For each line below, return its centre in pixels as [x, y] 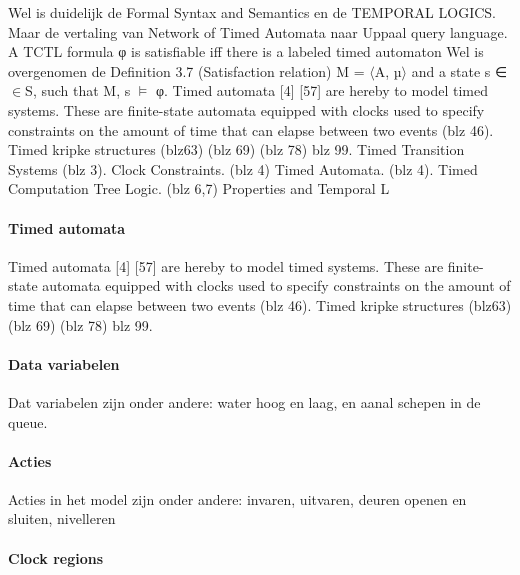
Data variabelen [64, 363]
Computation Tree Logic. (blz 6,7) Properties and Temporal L [199, 188]
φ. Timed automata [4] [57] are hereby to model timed [321, 90]
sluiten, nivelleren [62, 518]
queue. [28, 421]
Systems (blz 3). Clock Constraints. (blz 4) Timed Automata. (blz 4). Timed [243, 168]
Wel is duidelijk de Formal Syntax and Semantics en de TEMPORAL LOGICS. [252, 12]
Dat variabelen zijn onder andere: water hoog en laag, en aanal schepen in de [244, 401]
